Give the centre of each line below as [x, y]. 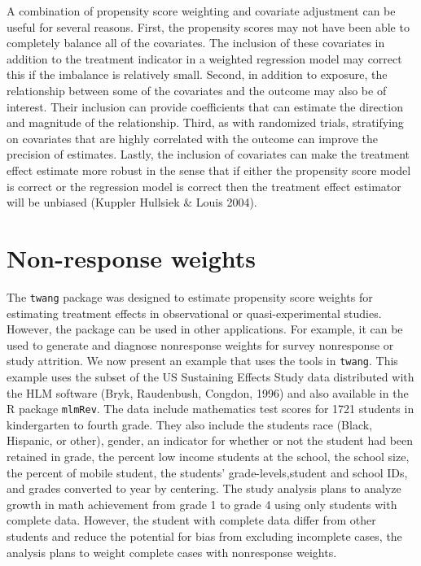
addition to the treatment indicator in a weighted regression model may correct [204, 58]
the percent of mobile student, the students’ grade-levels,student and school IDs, [207, 472]
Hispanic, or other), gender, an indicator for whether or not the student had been [210, 440]
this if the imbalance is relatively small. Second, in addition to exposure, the [197, 74]
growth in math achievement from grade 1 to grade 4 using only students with [202, 504]
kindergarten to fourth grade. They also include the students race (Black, [190, 424]
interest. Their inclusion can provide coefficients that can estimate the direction [205, 106]
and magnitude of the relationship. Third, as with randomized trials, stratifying [205, 122]
